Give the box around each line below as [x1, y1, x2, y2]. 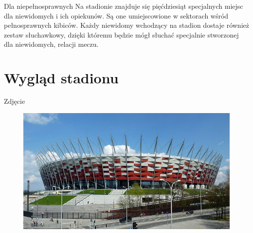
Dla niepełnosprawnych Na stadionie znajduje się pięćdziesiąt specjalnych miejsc [4, 1, 243, 11]
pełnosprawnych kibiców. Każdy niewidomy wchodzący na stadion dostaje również [4, 20, 249, 30]
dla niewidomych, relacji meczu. [4, 39, 99, 49]
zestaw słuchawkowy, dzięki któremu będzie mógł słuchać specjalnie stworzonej [4, 29, 239, 39]
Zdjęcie [4, 96, 25, 106]
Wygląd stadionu [4, 68, 119, 88]
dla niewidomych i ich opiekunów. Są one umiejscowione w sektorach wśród [4, 10, 229, 20]
